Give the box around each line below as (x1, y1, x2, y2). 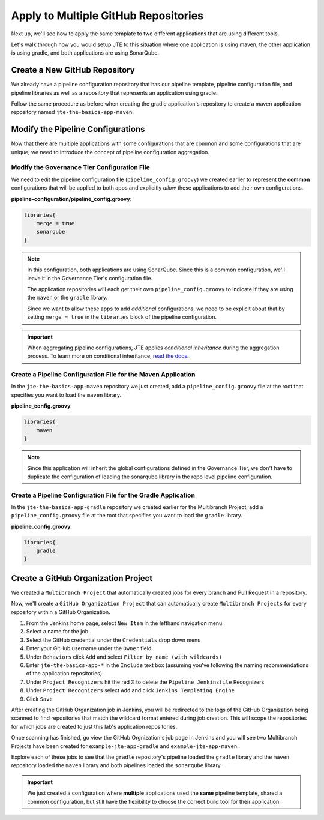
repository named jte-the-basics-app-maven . (11, 109, 134, 116)
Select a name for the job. (26, 628, 90, 635)
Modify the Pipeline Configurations (11, 124, 145, 134)
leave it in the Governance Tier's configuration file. (27, 274, 153, 282)
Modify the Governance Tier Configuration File (11, 163, 150, 172)
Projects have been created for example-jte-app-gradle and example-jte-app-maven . (11, 742, 239, 750)
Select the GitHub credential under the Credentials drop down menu (26, 636, 201, 644)
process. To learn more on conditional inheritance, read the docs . (27, 352, 189, 360)
